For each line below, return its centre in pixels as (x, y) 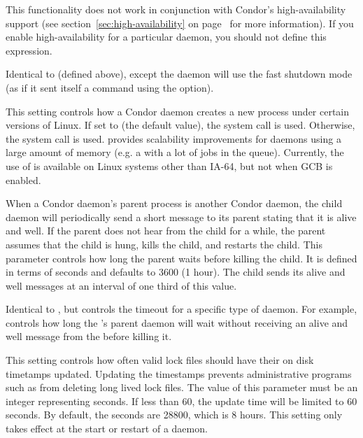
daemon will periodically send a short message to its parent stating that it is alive (181, 217)
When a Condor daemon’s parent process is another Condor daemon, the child (174, 203)
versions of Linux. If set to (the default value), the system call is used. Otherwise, (180, 125)
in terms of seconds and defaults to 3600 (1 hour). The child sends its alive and (176, 272)
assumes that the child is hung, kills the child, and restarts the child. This (164, 244)
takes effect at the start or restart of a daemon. (107, 429)
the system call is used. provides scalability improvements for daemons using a (173, 138)
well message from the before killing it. (89, 336)
